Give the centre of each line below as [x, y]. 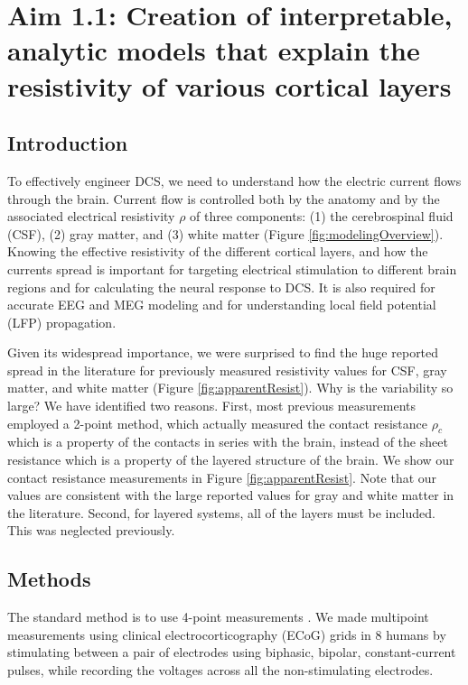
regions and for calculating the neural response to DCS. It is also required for [221, 287]
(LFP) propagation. [62, 322]
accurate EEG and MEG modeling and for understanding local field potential [222, 305]
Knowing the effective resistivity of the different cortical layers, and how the [218, 251]
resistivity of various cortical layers [229, 85]
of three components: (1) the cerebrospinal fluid [322, 216]
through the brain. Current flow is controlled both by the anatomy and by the [224, 198]
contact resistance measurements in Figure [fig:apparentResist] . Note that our [222, 477]
